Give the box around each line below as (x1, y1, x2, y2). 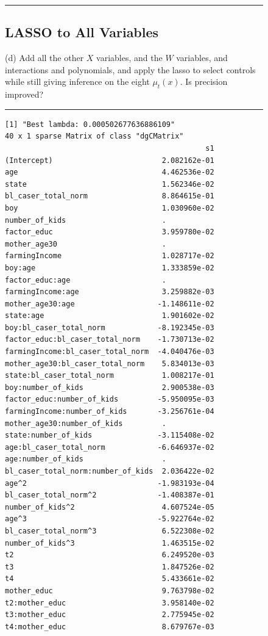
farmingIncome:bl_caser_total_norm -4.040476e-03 (5, 347, 214, 356)
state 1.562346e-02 (5, 179, 214, 189)
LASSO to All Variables (5, 23, 159, 42)
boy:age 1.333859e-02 (5, 263, 214, 272)
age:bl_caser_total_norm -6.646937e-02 (5, 443, 214, 452)
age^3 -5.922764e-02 (5, 515, 214, 524)
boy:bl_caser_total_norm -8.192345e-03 (5, 323, 214, 332)
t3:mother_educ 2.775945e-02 (5, 610, 214, 620)
